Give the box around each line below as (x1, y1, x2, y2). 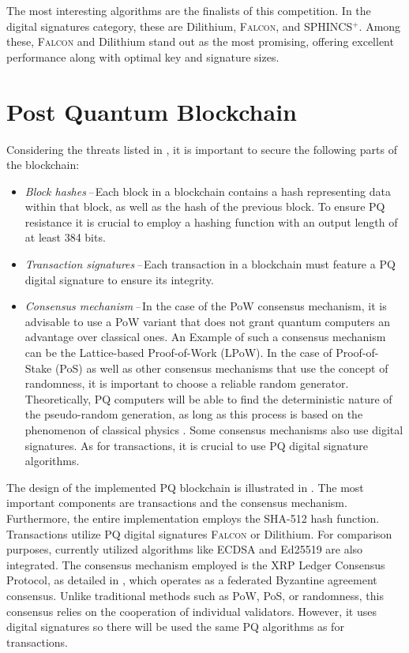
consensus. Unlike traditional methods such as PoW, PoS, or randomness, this (6, 587, 384, 603)
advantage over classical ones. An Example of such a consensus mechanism (24, 328, 386, 345)
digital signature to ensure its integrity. (24, 271, 214, 287)
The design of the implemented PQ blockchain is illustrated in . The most (6, 478, 364, 495)
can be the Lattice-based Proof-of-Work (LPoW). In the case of (24, 344, 332, 361)
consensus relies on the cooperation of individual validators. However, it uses (6, 602, 377, 619)
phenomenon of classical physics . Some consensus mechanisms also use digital (24, 422, 403, 437)
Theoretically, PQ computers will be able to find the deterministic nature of (24, 390, 392, 407)
